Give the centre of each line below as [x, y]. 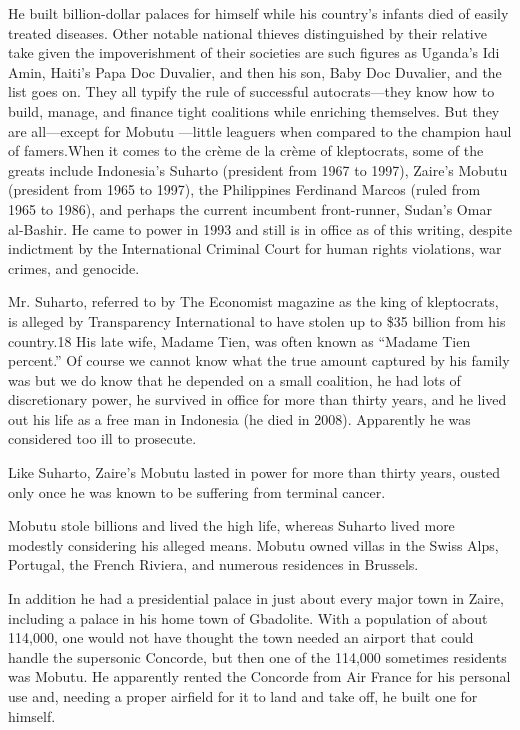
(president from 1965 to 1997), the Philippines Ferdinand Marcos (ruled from [244, 189]
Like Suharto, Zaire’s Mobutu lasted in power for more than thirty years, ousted [254, 472]
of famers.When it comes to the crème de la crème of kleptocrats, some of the [246, 150]
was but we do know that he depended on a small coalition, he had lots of [234, 379]
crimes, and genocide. [74, 267]
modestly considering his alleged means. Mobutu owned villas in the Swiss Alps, [253, 544]
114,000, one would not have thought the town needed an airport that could [241, 637]
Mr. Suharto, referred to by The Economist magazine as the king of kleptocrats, [253, 301]
